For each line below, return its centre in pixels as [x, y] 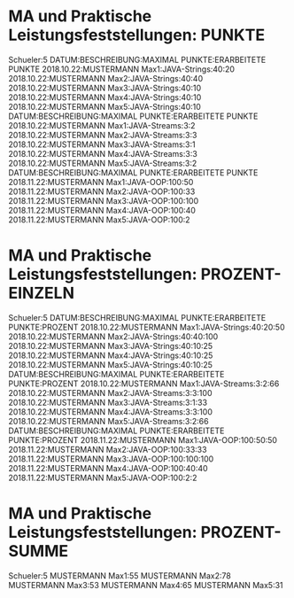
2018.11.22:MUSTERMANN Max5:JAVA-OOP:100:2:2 [103, 478]
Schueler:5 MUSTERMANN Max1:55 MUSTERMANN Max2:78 [120, 575]
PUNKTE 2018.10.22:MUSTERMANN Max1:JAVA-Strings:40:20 [122, 69]
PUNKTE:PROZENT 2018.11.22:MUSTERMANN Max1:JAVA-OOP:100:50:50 [143, 439]
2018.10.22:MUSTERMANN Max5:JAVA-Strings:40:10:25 [111, 364]
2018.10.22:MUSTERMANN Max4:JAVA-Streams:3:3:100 [111, 412]
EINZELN [41, 293]
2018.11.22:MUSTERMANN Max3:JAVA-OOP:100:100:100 [111, 459]
